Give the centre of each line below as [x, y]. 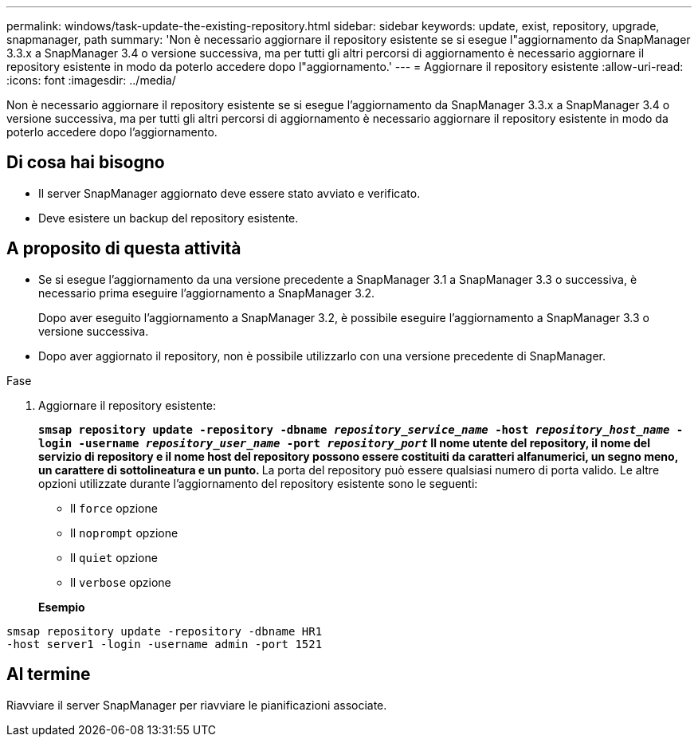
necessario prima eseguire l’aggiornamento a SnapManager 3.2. [207, 293]
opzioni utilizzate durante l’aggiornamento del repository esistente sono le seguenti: [258, 483]
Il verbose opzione [121, 582]
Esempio [62, 607]
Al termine [49, 674]
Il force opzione [114, 508]
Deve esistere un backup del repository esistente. [169, 218]
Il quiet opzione [114, 557]
